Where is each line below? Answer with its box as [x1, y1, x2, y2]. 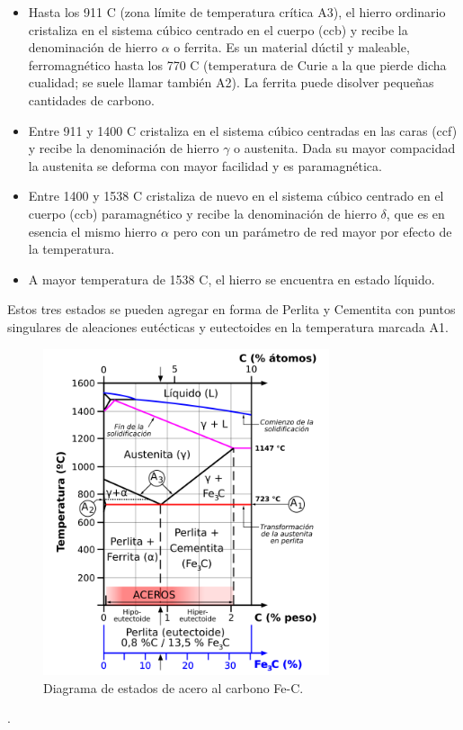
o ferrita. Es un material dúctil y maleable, [174, 38, 410, 57]
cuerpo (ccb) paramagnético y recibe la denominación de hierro [28, 203, 377, 222]
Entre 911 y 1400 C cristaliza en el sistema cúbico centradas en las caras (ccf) [28, 121, 458, 140]
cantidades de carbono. [28, 90, 155, 109]
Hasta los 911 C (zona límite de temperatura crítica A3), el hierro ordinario [28, 3, 446, 21]
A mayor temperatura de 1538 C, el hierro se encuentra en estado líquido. [28, 269, 435, 288]
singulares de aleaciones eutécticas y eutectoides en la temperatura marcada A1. [7, 317, 449, 336]
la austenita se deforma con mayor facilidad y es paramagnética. [28, 156, 382, 175]
